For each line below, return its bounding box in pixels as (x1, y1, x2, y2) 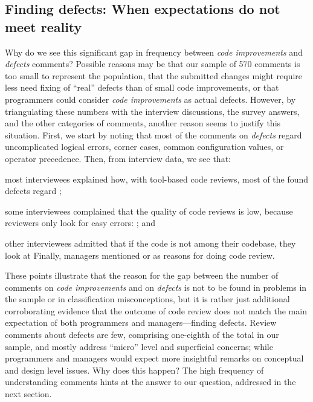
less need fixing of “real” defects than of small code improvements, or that (5, 81, 279, 94)
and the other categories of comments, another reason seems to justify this (5, 117, 281, 129)
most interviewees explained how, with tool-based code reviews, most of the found (5, 172, 309, 185)
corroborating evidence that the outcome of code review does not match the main (5, 304, 307, 317)
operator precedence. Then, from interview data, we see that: (5, 152, 231, 164)
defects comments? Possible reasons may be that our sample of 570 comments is (5, 57, 300, 70)
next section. (5, 387, 52, 400)
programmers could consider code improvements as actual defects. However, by (5, 92, 296, 105)
